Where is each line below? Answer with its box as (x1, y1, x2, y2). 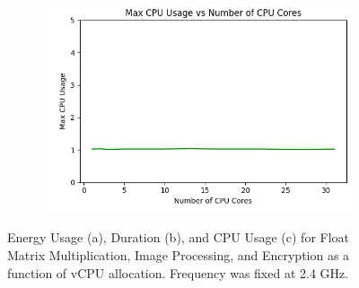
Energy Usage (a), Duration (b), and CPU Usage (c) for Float (7, 228, 350, 247)
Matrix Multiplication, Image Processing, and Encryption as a (7, 245, 350, 264)
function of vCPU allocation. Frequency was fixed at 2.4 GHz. (7, 263, 349, 282)
